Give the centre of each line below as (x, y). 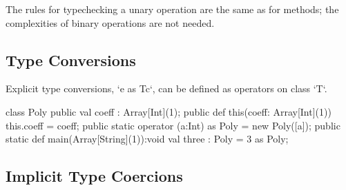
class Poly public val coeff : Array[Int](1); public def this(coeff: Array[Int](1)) (169, 111)
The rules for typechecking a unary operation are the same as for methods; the (172, 9)
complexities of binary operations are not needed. (110, 22)
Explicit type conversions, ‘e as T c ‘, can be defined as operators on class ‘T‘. (166, 88)
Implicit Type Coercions (94, 176)
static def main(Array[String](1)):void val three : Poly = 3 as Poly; (147, 139)
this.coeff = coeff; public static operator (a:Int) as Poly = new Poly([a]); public (173, 125)
